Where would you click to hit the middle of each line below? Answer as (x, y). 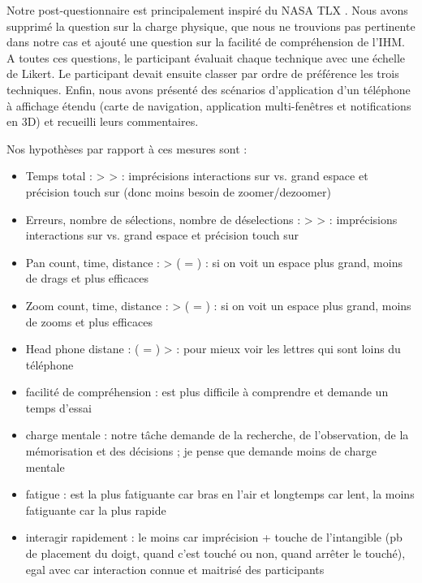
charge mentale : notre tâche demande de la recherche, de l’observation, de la (217, 435)
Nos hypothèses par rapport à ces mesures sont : (127, 148)
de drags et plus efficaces (87, 278)
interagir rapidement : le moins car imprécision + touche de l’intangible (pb (214, 537)
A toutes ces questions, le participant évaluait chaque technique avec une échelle (206, 57)
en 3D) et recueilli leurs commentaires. (103, 121)
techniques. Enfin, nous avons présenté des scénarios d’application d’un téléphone (209, 89)
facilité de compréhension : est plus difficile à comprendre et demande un (207, 392)
